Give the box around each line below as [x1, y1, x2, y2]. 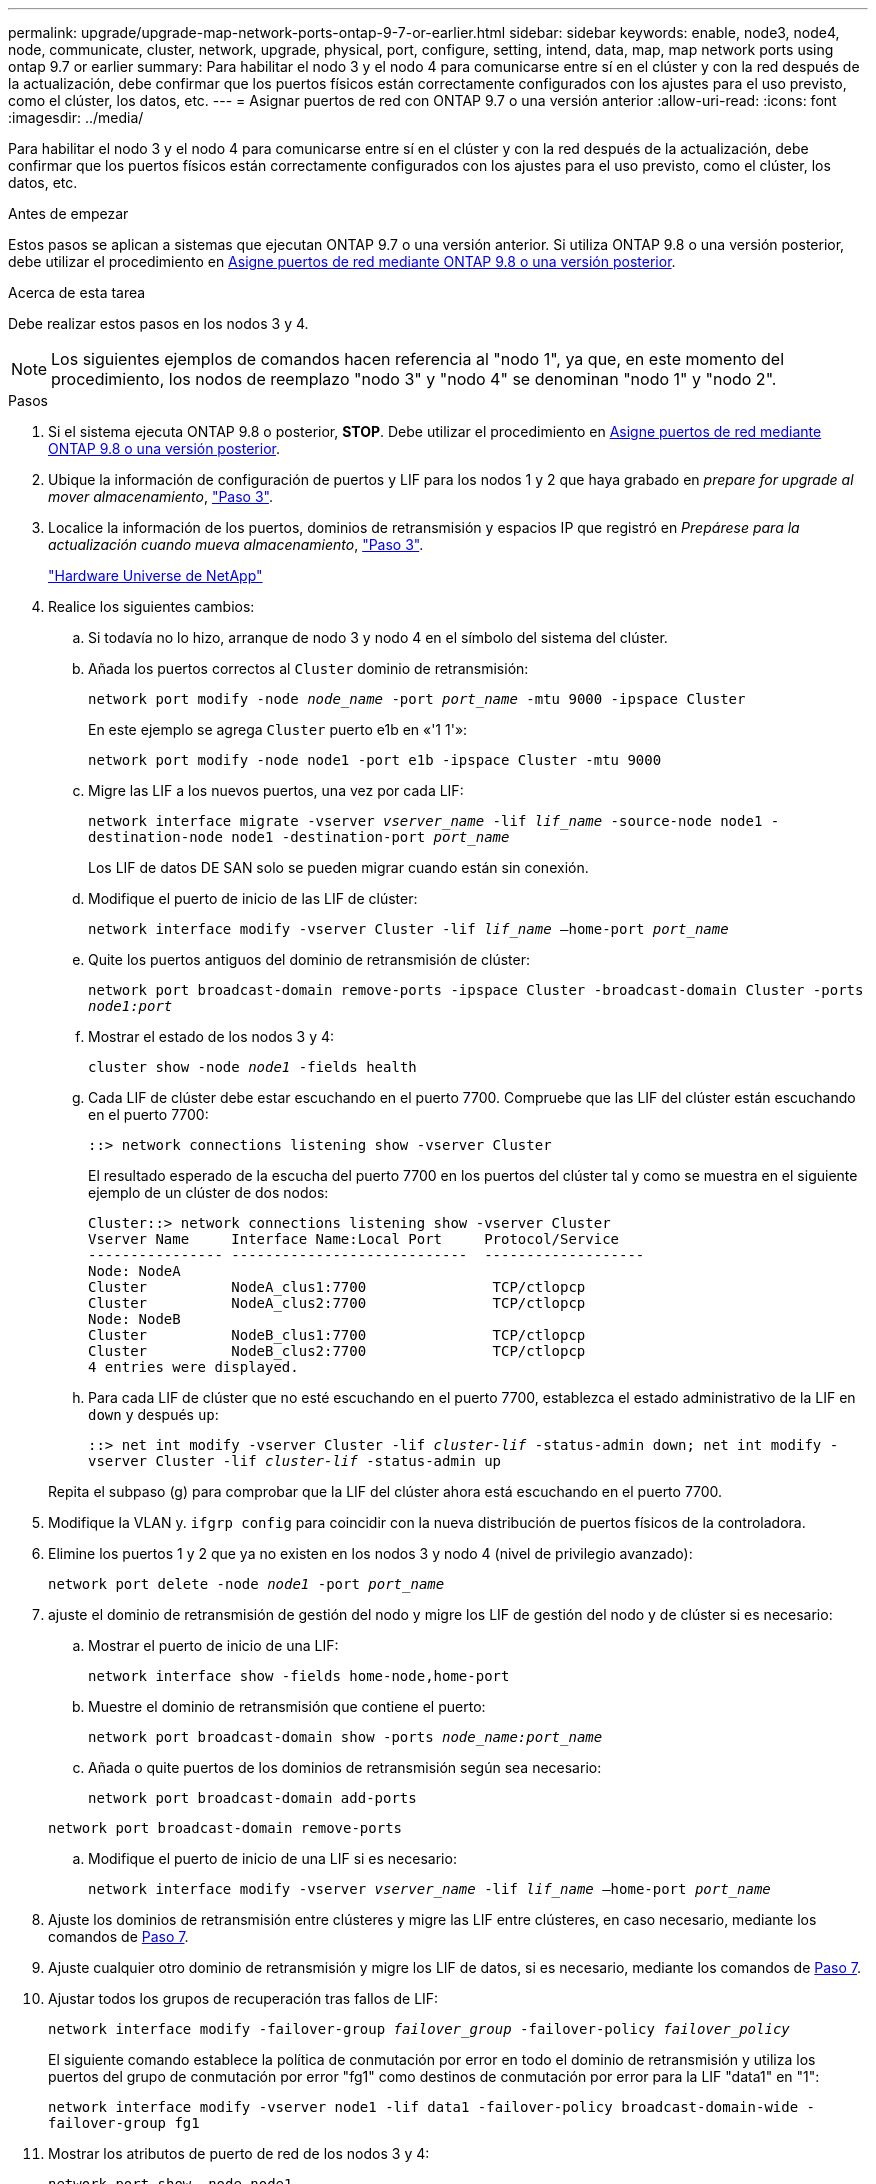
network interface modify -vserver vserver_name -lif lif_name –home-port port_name [88, 1881, 771, 1897]
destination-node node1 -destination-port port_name [88, 829, 510, 845]
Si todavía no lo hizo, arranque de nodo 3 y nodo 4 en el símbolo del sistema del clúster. [88, 629, 668, 646]
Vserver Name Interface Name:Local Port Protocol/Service [88, 1231, 620, 1247]
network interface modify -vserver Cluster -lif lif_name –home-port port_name [88, 921, 729, 937]
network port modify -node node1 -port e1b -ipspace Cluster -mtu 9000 [88, 752, 662, 768]
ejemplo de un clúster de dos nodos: [88, 1184, 329, 1201]
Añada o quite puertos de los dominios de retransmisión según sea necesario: [88, 1759, 602, 1776]
